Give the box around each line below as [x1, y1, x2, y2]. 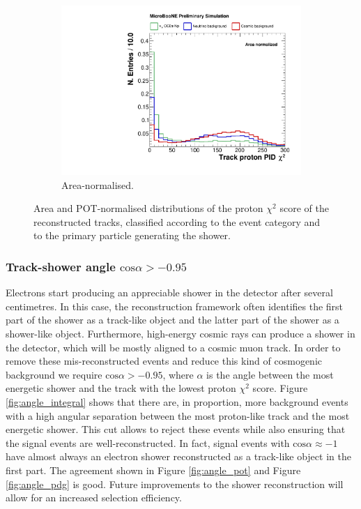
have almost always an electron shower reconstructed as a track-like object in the [6, 449, 351, 464]
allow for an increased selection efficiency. [6, 490, 182, 505]
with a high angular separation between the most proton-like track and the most [6, 408, 350, 423]
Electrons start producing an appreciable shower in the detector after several [6, 285, 333, 300]
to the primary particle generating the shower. [33, 228, 231, 243]
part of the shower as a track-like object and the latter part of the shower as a [6, 312, 339, 327]
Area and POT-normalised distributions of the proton [33, 201, 263, 215]
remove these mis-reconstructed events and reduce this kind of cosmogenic [6, 354, 322, 368]
